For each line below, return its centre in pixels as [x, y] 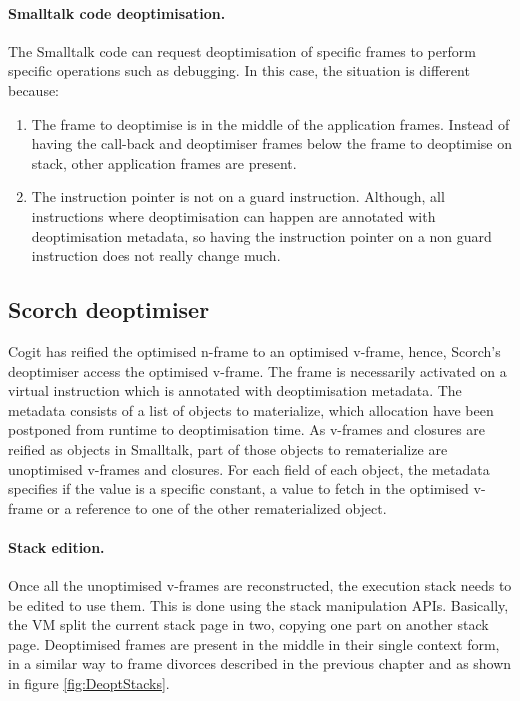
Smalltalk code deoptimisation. [117, 12]
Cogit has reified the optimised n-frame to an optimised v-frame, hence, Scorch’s [254, 350]
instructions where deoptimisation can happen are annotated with [233, 215]
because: [34, 89]
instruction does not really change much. [156, 255]
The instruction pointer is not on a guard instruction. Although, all [238, 196]
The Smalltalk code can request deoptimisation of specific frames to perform [242, 50]
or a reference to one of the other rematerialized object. [217, 507]
